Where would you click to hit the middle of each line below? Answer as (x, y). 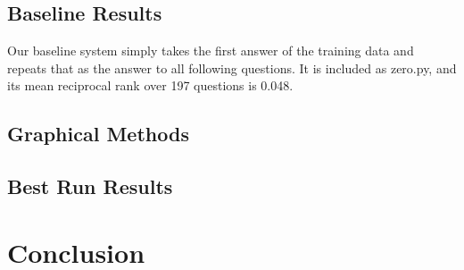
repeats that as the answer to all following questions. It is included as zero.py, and (232, 67)
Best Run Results (90, 186)
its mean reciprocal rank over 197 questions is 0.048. (150, 85)
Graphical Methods (98, 134)
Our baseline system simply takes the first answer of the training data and (211, 51)
